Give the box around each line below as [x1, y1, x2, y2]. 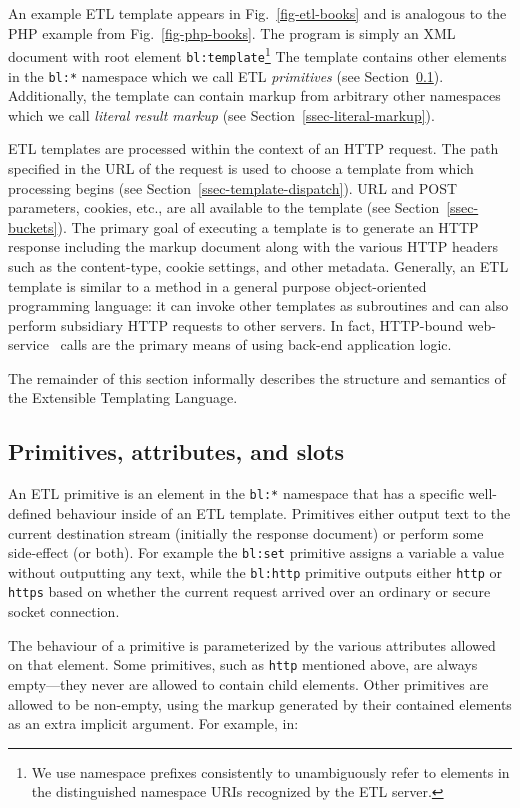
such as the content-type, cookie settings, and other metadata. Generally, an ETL [8, 255, 509, 276]
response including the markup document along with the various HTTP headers [8, 236, 498, 257]
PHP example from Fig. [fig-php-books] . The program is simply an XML [8, 22, 456, 43]
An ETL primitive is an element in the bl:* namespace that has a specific [8, 483, 464, 504]
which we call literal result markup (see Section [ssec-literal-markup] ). [8, 104, 435, 125]
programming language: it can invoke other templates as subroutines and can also [8, 295, 509, 316]
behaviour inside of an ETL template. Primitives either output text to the [56, 502, 511, 523]
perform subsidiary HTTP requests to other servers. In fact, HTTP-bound [8, 314, 463, 335]
